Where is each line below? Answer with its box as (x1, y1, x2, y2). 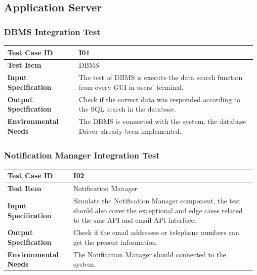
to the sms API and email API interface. (73, 215, 196, 225)
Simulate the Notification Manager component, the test (73, 196, 241, 206)
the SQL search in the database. (79, 104, 176, 114)
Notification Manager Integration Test (4, 149, 160, 161)
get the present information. (73, 236, 158, 247)
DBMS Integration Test (4, 25, 101, 38)
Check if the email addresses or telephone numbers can (73, 227, 239, 237)
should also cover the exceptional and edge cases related (73, 205, 243, 215)
